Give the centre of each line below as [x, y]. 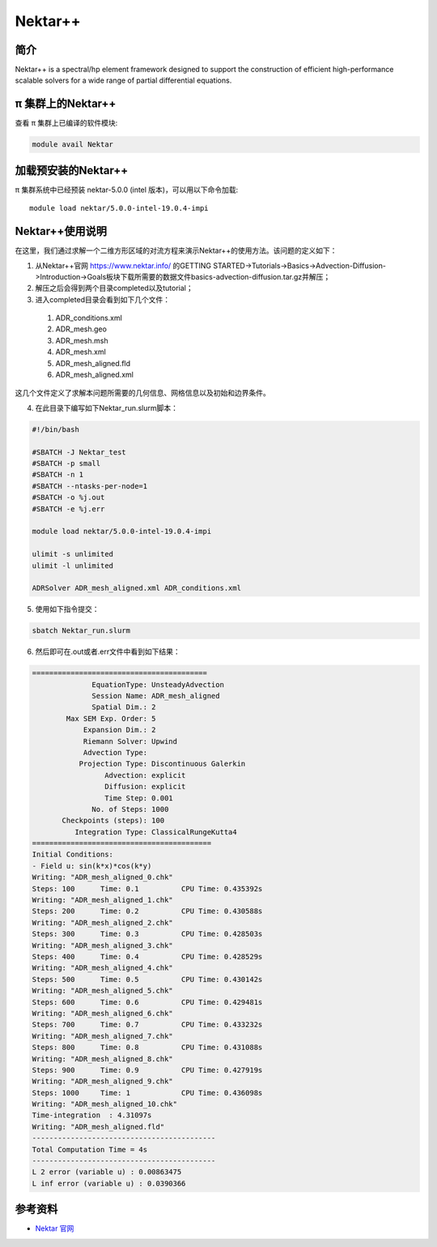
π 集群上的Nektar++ [66, 104]
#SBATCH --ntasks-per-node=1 [90, 486]
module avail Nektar [72, 145]
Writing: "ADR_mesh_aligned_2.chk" [102, 922]
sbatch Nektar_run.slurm [81, 631]
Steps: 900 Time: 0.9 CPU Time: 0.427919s [147, 1070]
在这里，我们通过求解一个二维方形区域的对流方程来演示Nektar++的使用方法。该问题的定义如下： [176, 250]
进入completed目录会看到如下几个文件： [102, 299]
